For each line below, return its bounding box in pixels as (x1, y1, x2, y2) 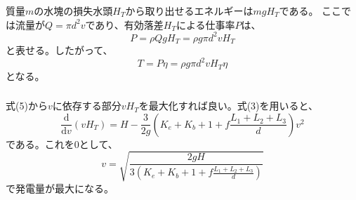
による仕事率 (176, 17, 235, 32)
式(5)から (6, 98, 48, 113)
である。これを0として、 (6, 136, 118, 151)
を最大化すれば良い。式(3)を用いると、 (138, 98, 318, 113)
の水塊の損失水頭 (34, 3, 113, 18)
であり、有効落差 (85, 17, 164, 32)
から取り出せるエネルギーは (125, 3, 253, 18)
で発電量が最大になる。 (6, 180, 114, 195)
